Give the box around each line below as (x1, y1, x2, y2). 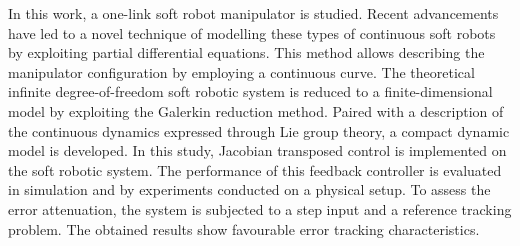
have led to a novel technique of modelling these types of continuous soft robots (8, 22, 496, 43)
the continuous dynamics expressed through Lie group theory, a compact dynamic (8, 120, 510, 141)
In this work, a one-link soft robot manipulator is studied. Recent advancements (8, 3, 499, 23)
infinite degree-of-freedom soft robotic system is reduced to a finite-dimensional (8, 81, 493, 102)
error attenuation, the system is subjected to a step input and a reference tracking (8, 198, 512, 219)
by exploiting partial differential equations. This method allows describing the (8, 42, 485, 63)
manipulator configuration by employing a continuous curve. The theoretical (8, 61, 475, 82)
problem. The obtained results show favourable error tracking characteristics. (8, 218, 480, 239)
